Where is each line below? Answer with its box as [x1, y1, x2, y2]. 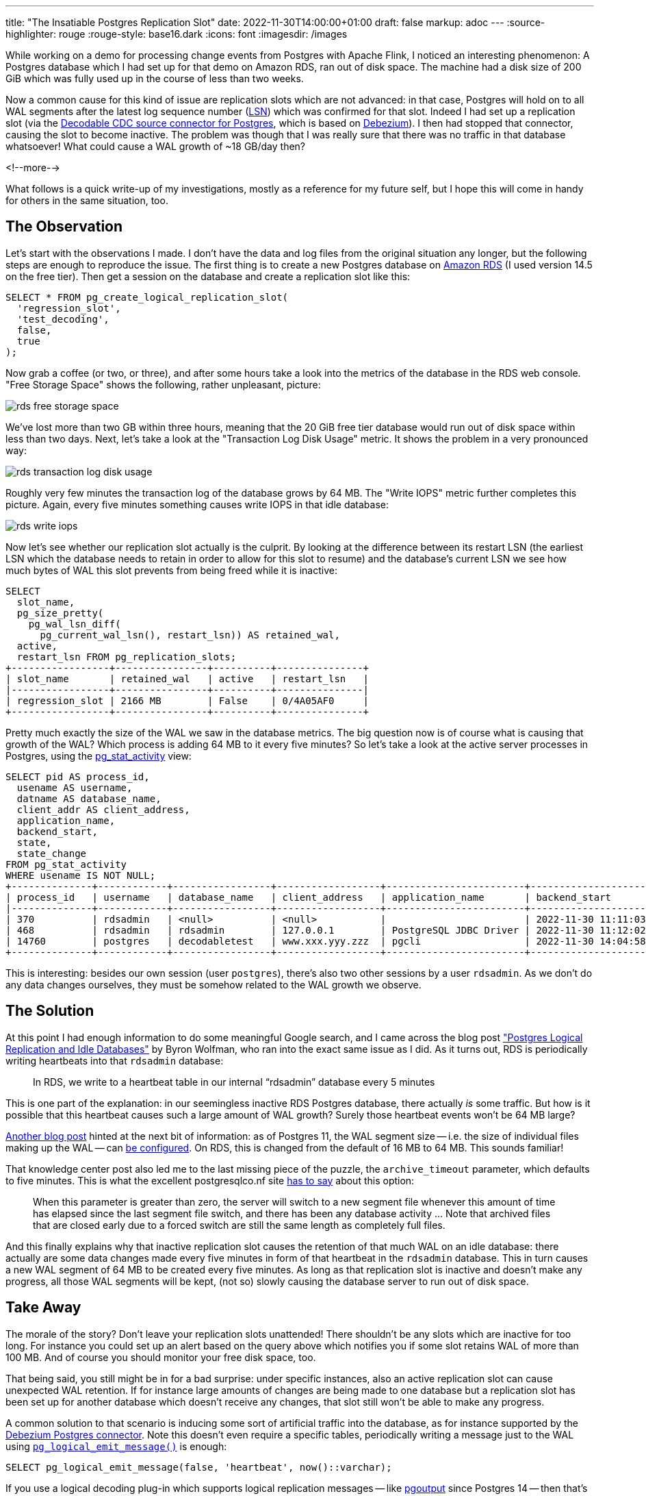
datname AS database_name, [16, 793, 161, 804]
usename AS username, [16, 782, 133, 793]
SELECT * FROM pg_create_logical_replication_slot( [5, 291, 289, 303]
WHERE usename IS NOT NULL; [5, 869, 156, 881]
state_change [16, 847, 87, 859]
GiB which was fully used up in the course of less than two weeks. [5, 73, 304, 84]
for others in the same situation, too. [5, 195, 168, 206]
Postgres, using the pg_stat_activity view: [5, 749, 192, 762]
